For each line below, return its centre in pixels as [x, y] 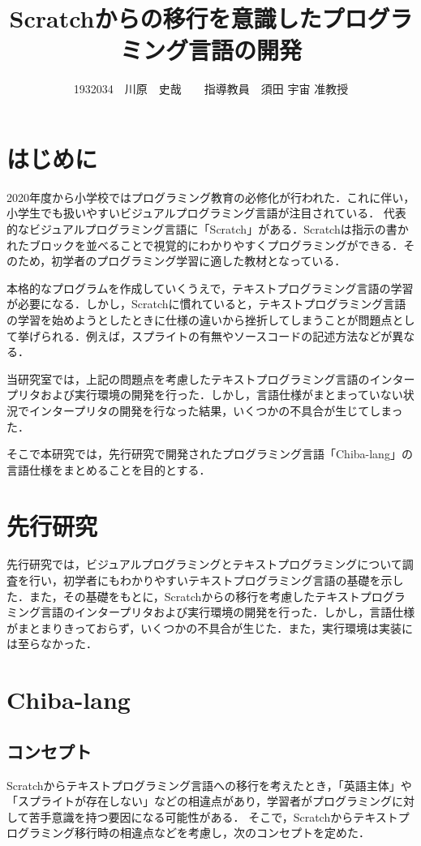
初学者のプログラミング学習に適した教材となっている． [199, 261]
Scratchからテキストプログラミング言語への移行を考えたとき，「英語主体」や [209, 785]
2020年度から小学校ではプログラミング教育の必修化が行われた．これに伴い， [211, 197]
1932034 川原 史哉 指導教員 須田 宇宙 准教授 [211, 89]
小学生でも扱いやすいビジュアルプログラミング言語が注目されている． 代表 [206, 213]
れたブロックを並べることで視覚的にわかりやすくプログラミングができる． [205, 245]
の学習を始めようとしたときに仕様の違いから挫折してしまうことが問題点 [200, 320]
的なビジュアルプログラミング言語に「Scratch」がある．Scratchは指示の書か [208, 229]
